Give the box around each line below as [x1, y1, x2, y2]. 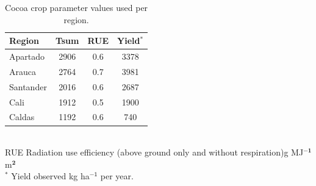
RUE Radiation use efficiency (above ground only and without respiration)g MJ [5, 146, 304, 159]
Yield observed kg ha [11, 170, 90, 182]
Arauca [9, 65, 36, 77]
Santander [9, 80, 47, 93]
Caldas [9, 110, 35, 123]
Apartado [9, 50, 45, 63]
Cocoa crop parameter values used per [5, 1, 148, 13]
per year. [100, 170, 134, 182]
